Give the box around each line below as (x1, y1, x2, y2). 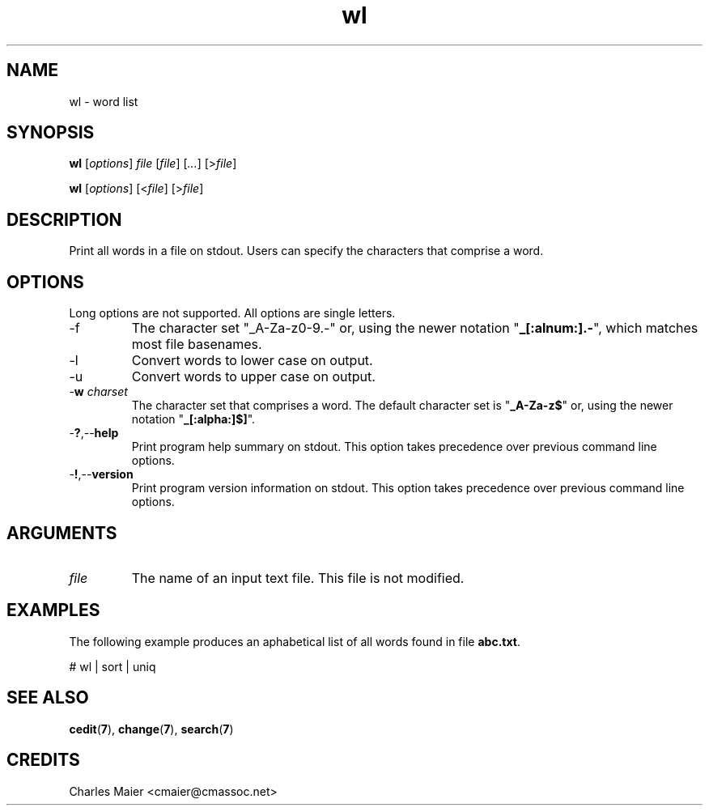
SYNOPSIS (6, 122, 95, 143)
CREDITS (6, 750, 80, 771)
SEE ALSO (6, 687, 89, 708)
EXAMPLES (6, 600, 100, 621)
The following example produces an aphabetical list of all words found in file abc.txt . (69, 634, 520, 648)
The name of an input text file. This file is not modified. (131, 569, 465, 586)
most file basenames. (131, 336, 262, 353)
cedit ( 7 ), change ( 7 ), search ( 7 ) (69, 721, 234, 736)
